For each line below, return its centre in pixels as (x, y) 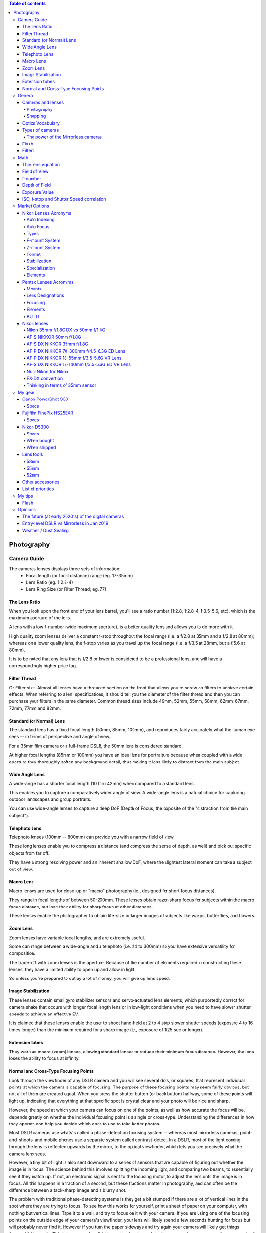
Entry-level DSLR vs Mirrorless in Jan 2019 (66, 523)
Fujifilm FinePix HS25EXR (48, 413)
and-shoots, (21, 1140)
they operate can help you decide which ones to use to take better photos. (85, 1124)
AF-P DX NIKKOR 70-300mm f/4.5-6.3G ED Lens (76, 351)
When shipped (41, 447)
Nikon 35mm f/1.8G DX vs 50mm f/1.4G (66, 330)
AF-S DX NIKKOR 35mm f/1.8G (57, 344)
